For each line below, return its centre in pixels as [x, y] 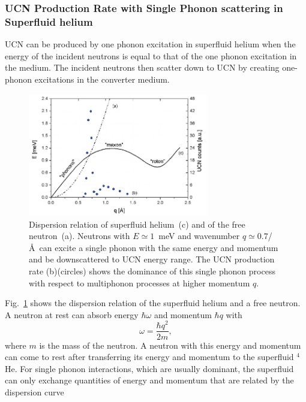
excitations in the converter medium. [102, 79]
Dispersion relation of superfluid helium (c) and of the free [137, 224]
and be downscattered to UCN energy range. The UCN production [152, 259]
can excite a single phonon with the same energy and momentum [159, 247]
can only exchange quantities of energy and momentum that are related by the [149, 380]
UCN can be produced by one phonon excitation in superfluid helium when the [150, 44]
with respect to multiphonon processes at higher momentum [139, 282]
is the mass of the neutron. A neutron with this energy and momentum [170, 345]
